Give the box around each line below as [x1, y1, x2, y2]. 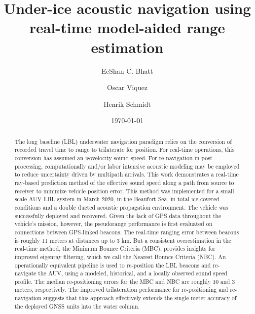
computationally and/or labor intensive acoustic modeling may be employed [44, 162, 240, 170]
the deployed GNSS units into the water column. [14, 302, 140, 310]
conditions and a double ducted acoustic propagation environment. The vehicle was [14, 203, 228, 211]
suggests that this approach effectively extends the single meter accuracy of [43, 294, 237, 302]
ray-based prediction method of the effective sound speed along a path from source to [14, 178, 234, 186]
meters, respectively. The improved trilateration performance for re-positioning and [14, 285, 228, 294]
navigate [14, 269, 36, 277]
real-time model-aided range [29, 17, 225, 38]
